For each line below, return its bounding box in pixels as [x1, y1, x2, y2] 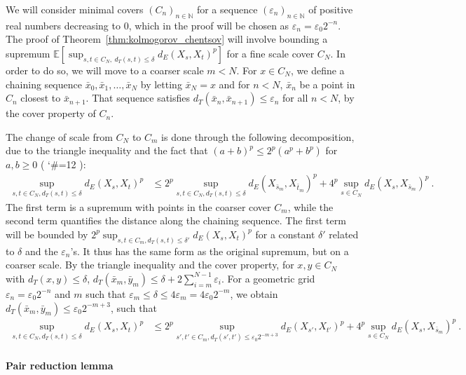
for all [282, 90, 308, 105]
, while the [287, 199, 334, 214]
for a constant [255, 226, 315, 241]
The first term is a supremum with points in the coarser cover [6, 199, 271, 214]
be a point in [299, 76, 355, 91]
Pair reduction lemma [6, 357, 114, 372]
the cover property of [6, 106, 96, 121]
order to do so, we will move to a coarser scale [6, 62, 204, 77]
